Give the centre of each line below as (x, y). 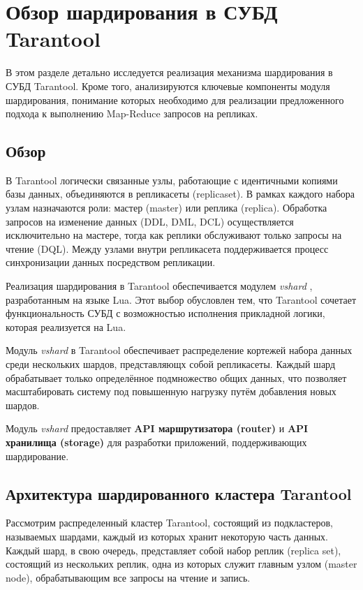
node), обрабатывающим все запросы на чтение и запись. (128, 577)
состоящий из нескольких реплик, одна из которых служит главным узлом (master (181, 564)
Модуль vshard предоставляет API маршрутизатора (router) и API (157, 428)
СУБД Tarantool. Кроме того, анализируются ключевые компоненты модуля (168, 86)
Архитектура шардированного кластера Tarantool (179, 493)
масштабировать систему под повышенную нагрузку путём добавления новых (171, 391)
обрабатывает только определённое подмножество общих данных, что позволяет (176, 377)
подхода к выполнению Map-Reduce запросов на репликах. (132, 113)
